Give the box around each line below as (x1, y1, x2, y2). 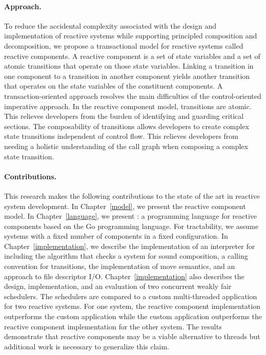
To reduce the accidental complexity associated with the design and (4, 20, 217, 31)
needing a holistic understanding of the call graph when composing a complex (4, 140, 248, 151)
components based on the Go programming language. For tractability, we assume (4, 220, 259, 231)
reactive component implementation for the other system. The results (4, 321, 222, 331)
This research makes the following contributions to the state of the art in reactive (4, 190, 260, 201)
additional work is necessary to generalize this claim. (4, 341, 170, 351)
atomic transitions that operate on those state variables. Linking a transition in (4, 60, 254, 71)
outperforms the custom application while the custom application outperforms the (4, 311, 262, 322)
